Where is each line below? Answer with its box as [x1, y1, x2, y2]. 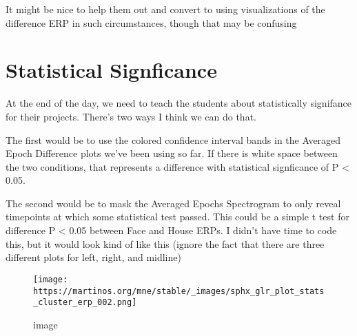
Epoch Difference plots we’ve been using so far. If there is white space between [6, 146, 338, 160]
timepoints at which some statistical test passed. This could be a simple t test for [6, 209, 349, 224]
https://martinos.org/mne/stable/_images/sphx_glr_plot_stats [33, 286, 325, 296]
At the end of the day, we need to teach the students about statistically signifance [6, 96, 352, 110]
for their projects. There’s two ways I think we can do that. [6, 109, 256, 123]
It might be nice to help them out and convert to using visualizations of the [6, 2, 325, 16]
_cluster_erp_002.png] [33, 297, 137, 308]
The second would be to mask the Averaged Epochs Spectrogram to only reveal [6, 196, 341, 210]
